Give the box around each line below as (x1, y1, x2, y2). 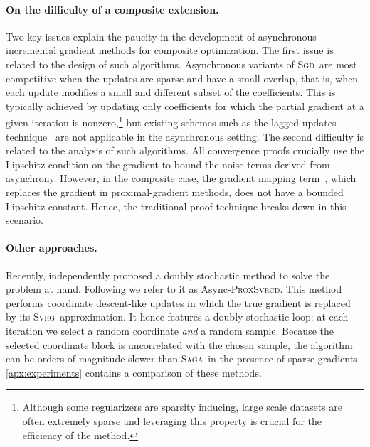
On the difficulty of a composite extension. (6, 1, 219, 16)
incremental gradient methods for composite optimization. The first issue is (6, 43, 334, 58)
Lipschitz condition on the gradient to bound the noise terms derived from (6, 156, 330, 171)
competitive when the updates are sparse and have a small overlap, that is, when (6, 70, 359, 85)
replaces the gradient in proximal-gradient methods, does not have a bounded (6, 184, 344, 199)
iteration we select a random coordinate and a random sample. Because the (6, 323, 334, 338)
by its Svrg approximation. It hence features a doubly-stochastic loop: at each (6, 309, 349, 324)
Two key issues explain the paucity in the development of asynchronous (6, 28, 317, 43)
